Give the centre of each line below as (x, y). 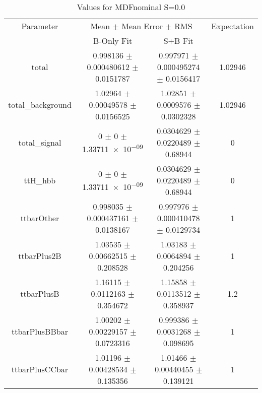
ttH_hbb (40, 180)
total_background (40, 105)
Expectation (233, 26)
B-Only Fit (113, 41)
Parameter (40, 26)
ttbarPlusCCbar (40, 369)
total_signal (40, 142)
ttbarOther (40, 218)
